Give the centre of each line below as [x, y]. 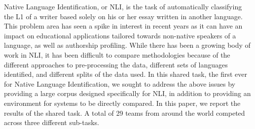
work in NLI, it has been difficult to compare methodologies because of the [117, 54]
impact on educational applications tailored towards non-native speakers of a [120, 35]
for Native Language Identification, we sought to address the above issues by [120, 83]
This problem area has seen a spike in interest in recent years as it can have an [123, 26]
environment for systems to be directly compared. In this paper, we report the [122, 103]
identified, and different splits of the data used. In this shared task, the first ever [126, 74]
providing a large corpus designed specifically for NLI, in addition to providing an [127, 93]
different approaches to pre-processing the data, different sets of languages [116, 64]
